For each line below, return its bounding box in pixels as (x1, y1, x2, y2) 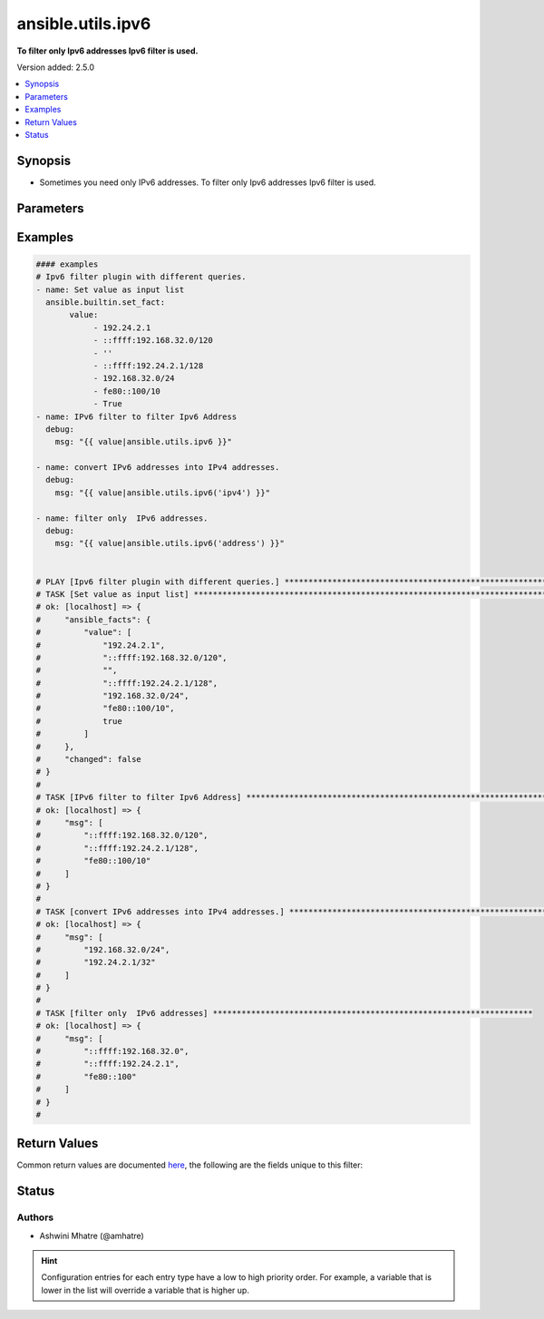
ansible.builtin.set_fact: (45, 297, 166, 308)
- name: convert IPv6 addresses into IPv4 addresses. (35, 463, 280, 473)
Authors (16, 1211, 54, 1224)
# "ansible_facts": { (35, 614, 151, 625)
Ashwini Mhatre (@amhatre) (39, 1230, 144, 1241)
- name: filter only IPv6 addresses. (35, 513, 209, 523)
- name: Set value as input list (35, 284, 185, 295)
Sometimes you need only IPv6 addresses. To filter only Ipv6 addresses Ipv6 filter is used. (39, 177, 376, 188)
